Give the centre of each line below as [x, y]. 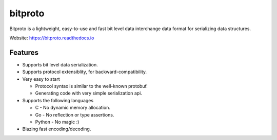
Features [24, 52]
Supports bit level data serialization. [60, 64]
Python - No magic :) [57, 122]
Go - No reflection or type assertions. [75, 114]
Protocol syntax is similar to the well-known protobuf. [92, 86]
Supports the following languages [58, 100]
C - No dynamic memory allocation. [73, 108]
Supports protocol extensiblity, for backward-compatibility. [85, 72]
